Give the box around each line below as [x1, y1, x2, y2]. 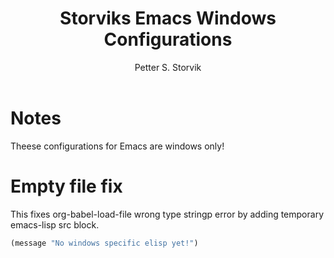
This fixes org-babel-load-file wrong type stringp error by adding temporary [10, 208, 324, 220]
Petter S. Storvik [134, 61, 202, 73]
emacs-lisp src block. [10, 218, 100, 231]
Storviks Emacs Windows [59, 7, 277, 30]
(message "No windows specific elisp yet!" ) [10, 238, 199, 248]
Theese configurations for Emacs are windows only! [10, 140, 225, 152]
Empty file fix [10, 175, 123, 197]
